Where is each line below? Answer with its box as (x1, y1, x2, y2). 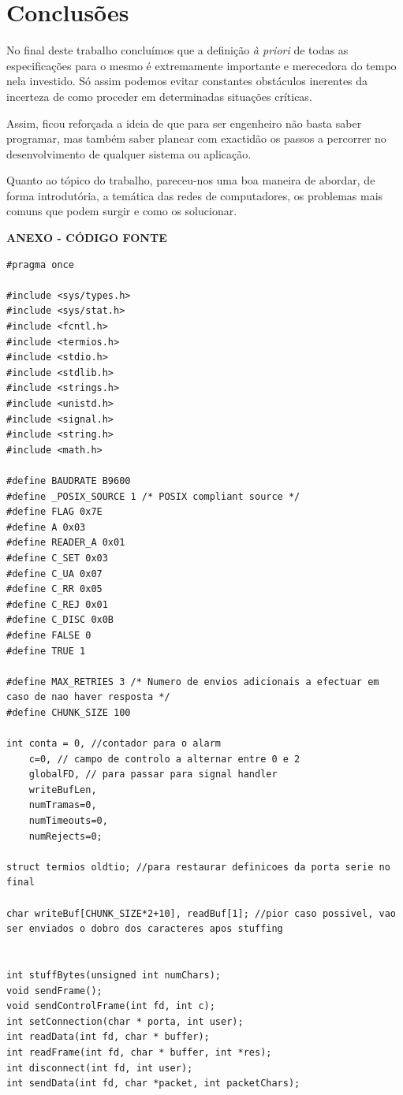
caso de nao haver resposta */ (6, 691, 170, 703)
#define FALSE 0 (6, 629, 91, 641)
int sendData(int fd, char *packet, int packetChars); (6, 1078, 300, 1089)
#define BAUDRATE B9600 (6, 475, 131, 486)
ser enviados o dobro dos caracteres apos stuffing (6, 923, 283, 935)
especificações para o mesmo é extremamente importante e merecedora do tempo (6, 57, 397, 73)
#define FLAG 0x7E (6, 506, 103, 518)
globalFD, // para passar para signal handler (28, 769, 278, 780)
